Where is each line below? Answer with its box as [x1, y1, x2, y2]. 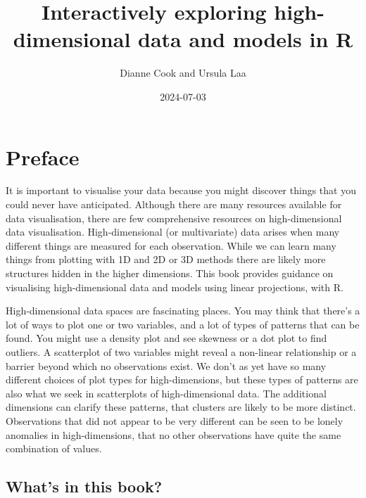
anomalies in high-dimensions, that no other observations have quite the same [6, 427, 341, 442]
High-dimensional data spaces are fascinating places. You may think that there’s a [6, 303, 360, 318]
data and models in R [138, 25, 353, 53]
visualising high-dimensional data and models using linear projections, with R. [6, 279, 343, 294]
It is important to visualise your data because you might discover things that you [6, 183, 356, 198]
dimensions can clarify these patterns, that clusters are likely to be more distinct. [6, 400, 356, 414]
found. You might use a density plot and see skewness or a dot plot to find [6, 331, 327, 345]
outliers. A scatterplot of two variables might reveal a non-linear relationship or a [6, 344, 357, 359]
